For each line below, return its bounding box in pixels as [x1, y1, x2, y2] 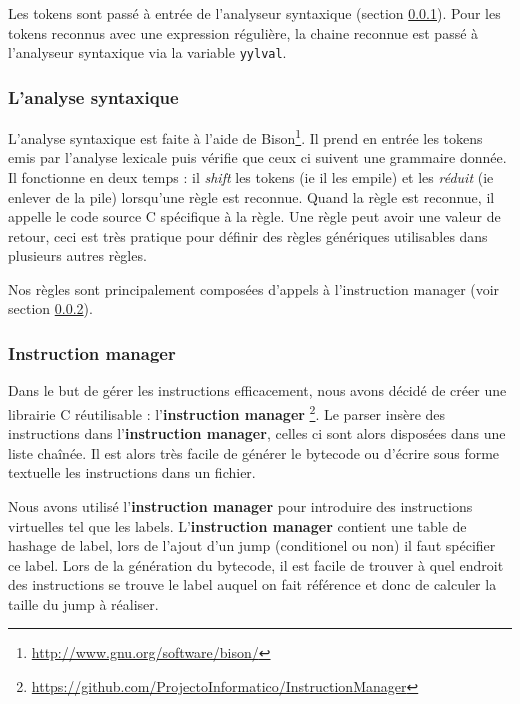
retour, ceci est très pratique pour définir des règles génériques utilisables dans [8, 225, 488, 246]
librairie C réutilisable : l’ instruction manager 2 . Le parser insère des [8, 400, 446, 424]
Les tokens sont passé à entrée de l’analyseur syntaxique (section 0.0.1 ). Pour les [8, 3, 501, 23]
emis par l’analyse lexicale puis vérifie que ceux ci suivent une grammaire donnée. [8, 147, 507, 168]
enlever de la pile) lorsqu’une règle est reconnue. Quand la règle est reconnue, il [8, 186, 495, 207]
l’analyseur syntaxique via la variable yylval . [8, 42, 287, 63]
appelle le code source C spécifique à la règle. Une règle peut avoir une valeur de [8, 206, 501, 227]
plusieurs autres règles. [8, 245, 147, 266]
